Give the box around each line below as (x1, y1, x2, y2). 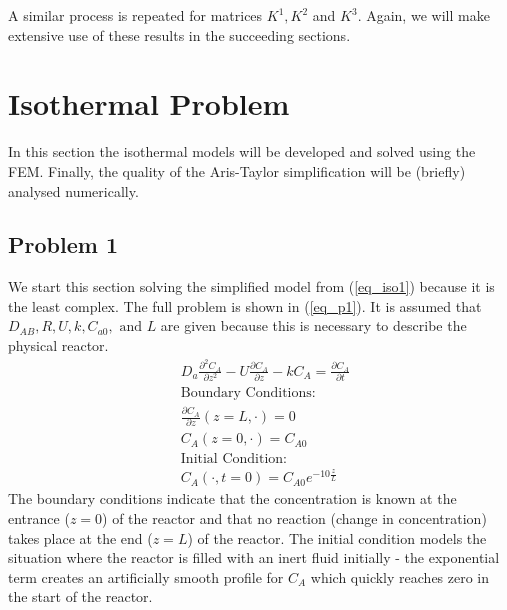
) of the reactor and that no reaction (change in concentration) (102, 508, 487, 529)
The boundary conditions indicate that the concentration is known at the (8, 488, 457, 509)
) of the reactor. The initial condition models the (187, 527, 487, 548)
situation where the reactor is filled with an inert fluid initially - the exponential (8, 547, 500, 568)
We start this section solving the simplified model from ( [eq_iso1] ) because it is (8, 276, 495, 297)
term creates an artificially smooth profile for (8, 566, 284, 587)
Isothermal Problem (8, 83, 290, 124)
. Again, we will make (357, 5, 490, 25)
